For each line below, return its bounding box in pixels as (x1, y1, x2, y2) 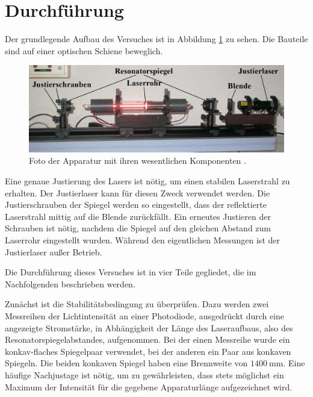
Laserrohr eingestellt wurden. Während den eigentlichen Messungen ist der (5, 233, 280, 246)
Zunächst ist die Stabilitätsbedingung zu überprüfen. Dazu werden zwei (5, 298, 269, 310)
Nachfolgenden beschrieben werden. (5, 277, 135, 290)
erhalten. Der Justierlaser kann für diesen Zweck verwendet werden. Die (5, 186, 270, 199)
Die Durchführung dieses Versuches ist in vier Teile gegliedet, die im (5, 266, 256, 278)
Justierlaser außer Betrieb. (5, 245, 102, 258)
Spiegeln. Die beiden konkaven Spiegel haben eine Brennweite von (5, 357, 248, 369)
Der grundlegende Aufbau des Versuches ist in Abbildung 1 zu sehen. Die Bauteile (5, 33, 308, 45)
